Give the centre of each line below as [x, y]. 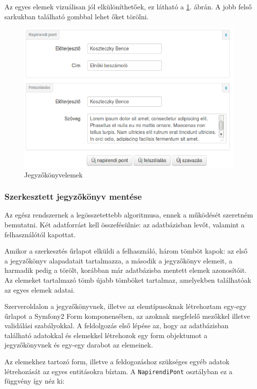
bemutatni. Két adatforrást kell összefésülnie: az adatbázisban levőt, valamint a [125, 224]
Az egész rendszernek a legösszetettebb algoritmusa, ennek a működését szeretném [129, 215]
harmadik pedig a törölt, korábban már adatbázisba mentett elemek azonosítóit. [126, 270]
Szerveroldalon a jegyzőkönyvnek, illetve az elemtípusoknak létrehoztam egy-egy [126, 306]
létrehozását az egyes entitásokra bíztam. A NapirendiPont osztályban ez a [119, 371]
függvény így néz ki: [35, 381]
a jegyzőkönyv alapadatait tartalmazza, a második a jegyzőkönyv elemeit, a [119, 260]
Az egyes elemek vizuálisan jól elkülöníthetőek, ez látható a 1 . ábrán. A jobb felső [128, 6]
